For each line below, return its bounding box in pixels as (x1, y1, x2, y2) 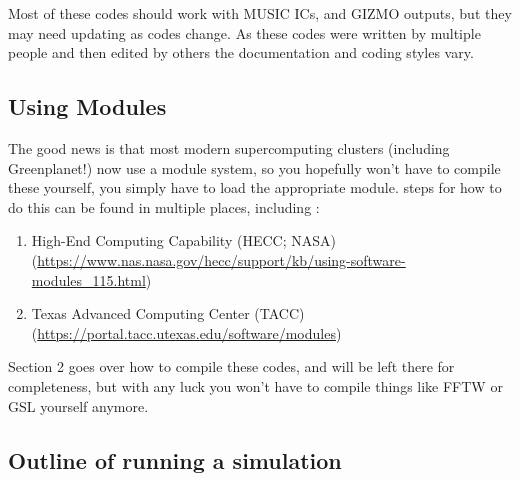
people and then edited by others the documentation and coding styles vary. (8, 42, 474, 63)
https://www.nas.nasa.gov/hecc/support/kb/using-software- (37, 249, 406, 270)
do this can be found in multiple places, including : (8, 196, 320, 217)
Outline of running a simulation (8, 444, 342, 475)
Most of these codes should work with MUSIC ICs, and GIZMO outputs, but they (8, 3, 512, 23)
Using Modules (8, 91, 167, 122)
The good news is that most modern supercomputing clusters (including (8, 137, 450, 158)
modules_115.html (31, 269, 146, 290)
